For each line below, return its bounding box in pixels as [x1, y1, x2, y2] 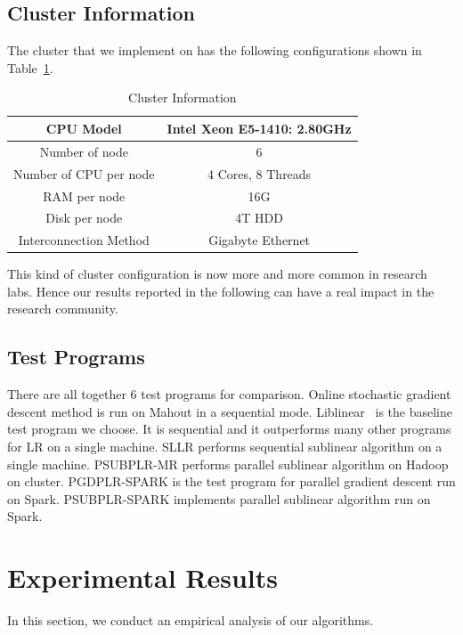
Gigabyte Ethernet [208, 231, 311, 249]
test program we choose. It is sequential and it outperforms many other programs [7, 419, 451, 438]
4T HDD [235, 208, 283, 227]
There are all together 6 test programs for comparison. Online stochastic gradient [7, 385, 451, 403]
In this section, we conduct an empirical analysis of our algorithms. [7, 611, 374, 630]
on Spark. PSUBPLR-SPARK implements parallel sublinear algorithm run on [7, 489, 431, 508]
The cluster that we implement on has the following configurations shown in [7, 41, 422, 60]
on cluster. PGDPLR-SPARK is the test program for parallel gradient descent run [7, 472, 456, 491]
